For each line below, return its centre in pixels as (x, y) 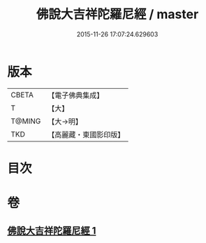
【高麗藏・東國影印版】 (86, 134)
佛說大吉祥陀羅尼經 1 (52, 231)
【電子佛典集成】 (76, 95)
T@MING (26, 121)
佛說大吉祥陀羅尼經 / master (117, 14)
